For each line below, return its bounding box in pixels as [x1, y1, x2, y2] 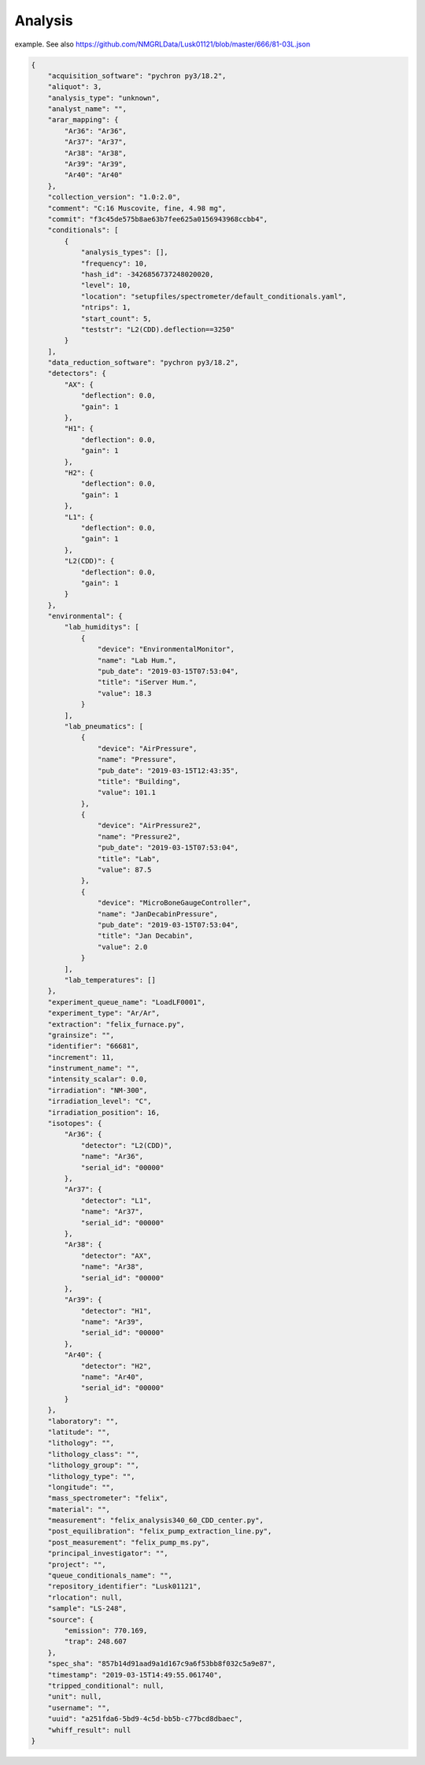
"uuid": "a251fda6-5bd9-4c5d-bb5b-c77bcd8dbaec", [47, 1715, 243, 1723]
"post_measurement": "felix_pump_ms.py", [47, 1537, 210, 1547]
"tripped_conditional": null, [47, 1681, 164, 1690]
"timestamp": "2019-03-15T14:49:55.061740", [47, 1670, 223, 1679]
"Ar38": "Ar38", [64, 148, 128, 158]
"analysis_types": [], [80, 248, 168, 257]
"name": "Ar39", [80, 1317, 144, 1327]
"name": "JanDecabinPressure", [97, 909, 218, 918]
